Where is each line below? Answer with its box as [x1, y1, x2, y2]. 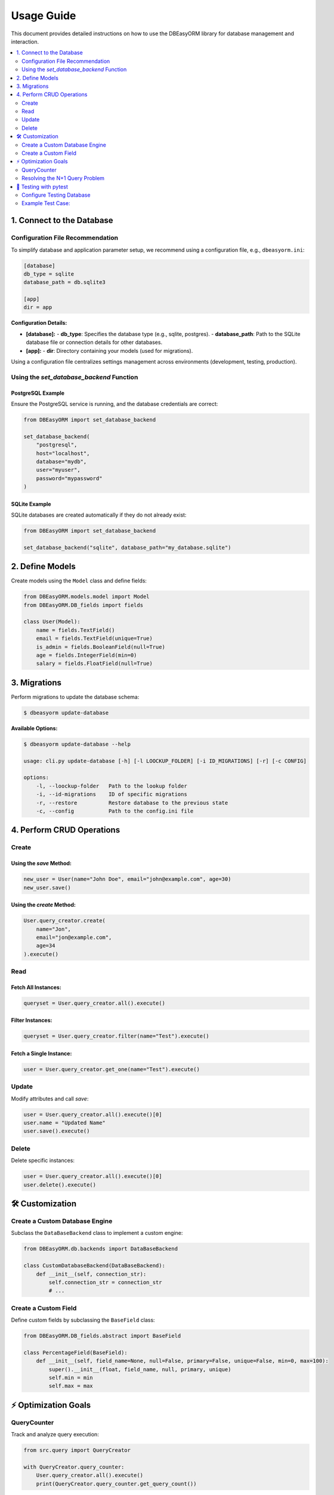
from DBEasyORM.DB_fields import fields [23, 602, 143, 608]
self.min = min [48, 1374, 94, 1381]
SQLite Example [11, 500, 51, 508]
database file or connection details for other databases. [26, 338, 163, 346]
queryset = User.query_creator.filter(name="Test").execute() [23, 1033, 209, 1040]
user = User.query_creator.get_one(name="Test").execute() [23, 1066, 200, 1073]
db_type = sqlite [23, 270, 75, 277]
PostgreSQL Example [11, 389, 65, 396]
